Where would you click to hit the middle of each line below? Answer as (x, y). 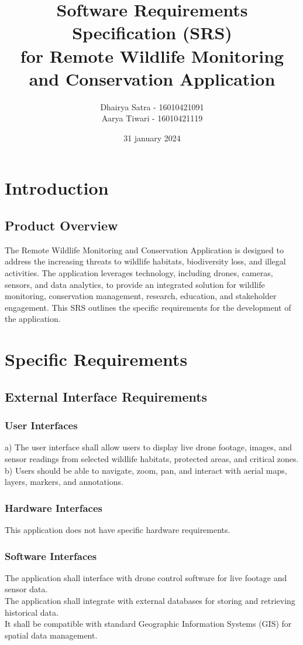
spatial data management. (51, 635)
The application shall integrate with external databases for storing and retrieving (150, 600)
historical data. (32, 612)
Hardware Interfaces (54, 507)
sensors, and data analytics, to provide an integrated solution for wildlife (135, 284)
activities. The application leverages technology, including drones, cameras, (139, 273)
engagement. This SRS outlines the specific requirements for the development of (148, 307)
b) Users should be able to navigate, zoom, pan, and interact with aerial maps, (146, 470)
